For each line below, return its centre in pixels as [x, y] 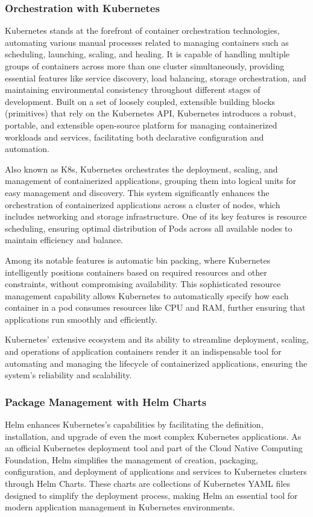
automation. [27, 149]
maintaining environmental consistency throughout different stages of [133, 90]
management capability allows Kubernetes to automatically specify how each [147, 295]
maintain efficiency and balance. [64, 240]
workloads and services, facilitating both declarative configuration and [134, 137]
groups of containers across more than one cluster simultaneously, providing [145, 66]
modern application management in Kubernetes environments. [120, 507]
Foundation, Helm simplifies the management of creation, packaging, [132, 459]
